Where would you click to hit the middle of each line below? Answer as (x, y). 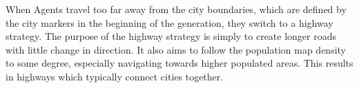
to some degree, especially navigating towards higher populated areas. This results (179, 63)
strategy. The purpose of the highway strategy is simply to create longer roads (171, 36)
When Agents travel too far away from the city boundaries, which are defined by (176, 9)
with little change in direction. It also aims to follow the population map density (176, 49)
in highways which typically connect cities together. (115, 76)
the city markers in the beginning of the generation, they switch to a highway (169, 22)
